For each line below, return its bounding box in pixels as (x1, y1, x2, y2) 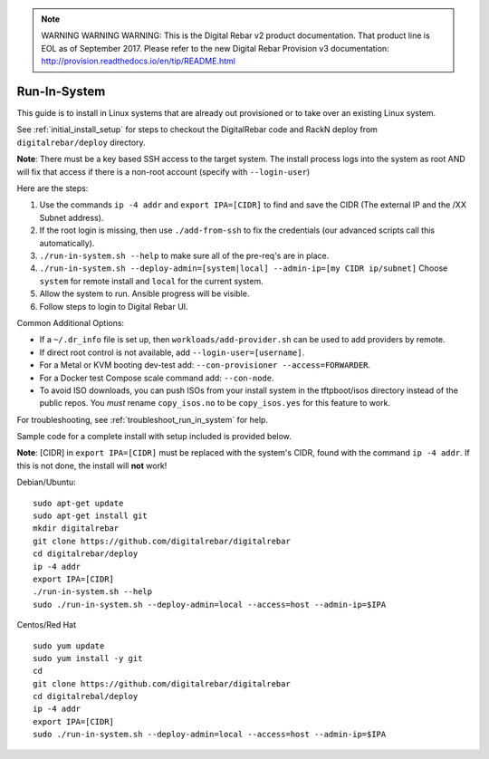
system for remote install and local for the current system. (39, 275, 264, 286)
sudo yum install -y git (33, 653, 143, 663)
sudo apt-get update (33, 498, 124, 508)
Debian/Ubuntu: (16, 476, 76, 488)
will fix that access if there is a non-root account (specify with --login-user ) (16, 166, 311, 177)
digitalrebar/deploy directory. (16, 137, 146, 148)
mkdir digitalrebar (33, 524, 120, 533)
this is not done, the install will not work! (16, 460, 168, 471)
